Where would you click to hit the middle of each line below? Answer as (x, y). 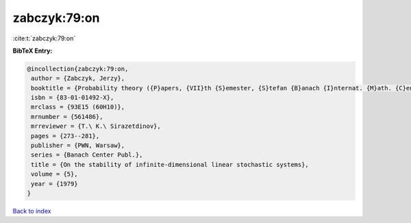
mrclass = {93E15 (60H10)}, (78, 107)
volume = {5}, (54, 174)
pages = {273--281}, (65, 136)
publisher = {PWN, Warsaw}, (78, 146)
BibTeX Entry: (33, 51)
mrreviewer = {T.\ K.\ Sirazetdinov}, (96, 126)
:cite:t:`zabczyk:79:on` (44, 38)
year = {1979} (54, 184)
